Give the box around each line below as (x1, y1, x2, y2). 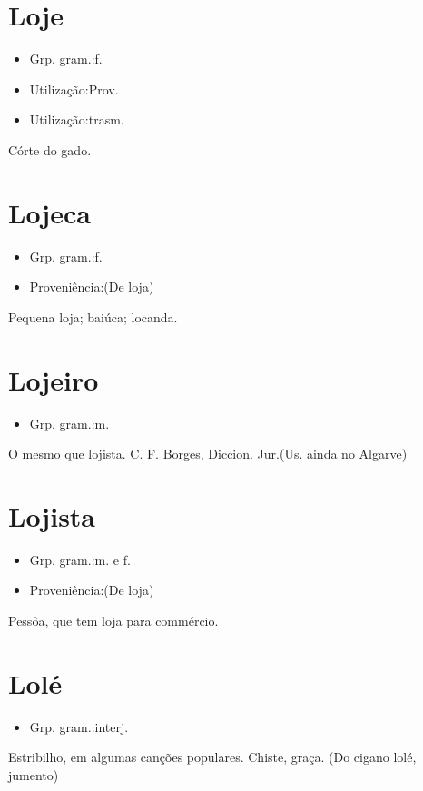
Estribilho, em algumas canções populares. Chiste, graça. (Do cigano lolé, (8, 747, 417, 766)
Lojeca (8, 193, 91, 231)
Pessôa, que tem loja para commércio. (8, 611, 219, 630)
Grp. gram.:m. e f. (29, 549, 131, 569)
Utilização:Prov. (29, 79, 119, 98)
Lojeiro (8, 361, 99, 398)
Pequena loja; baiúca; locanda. (8, 307, 178, 326)
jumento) (8, 765, 59, 784)
